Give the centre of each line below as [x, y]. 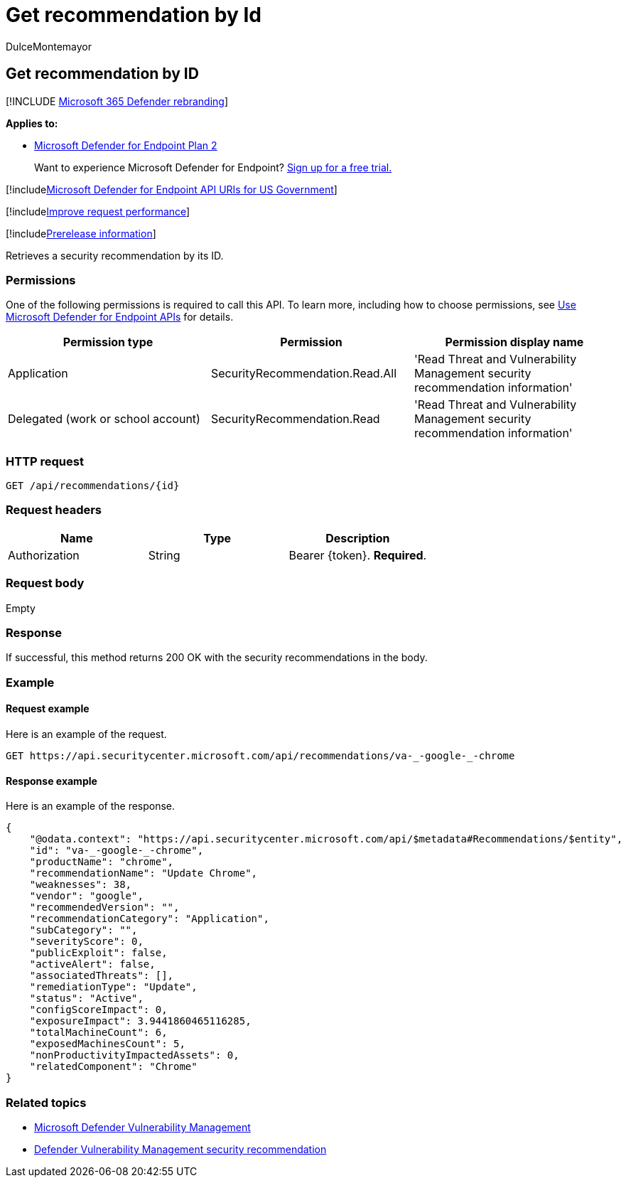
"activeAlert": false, [92, 964]
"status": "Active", [86, 999]
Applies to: [32, 123]
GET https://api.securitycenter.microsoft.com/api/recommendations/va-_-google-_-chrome [260, 755]
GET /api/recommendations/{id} [93, 486]
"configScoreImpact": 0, [98, 1010]
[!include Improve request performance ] [98, 211]
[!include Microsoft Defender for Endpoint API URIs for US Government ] [172, 189]
